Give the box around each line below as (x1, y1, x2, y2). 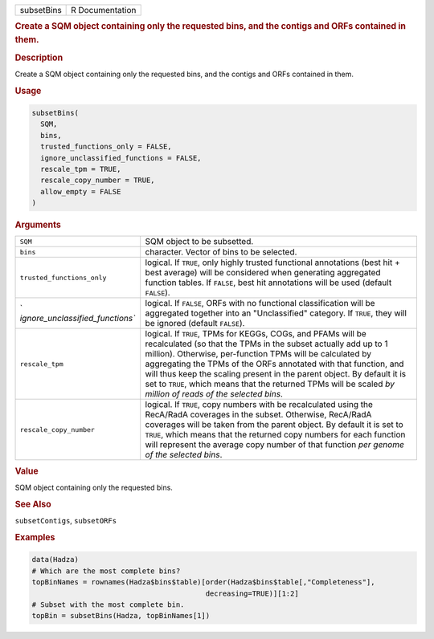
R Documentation (71, 5, 137, 15)
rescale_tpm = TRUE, (40, 165, 121, 173)
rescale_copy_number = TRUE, (40, 176, 156, 185)
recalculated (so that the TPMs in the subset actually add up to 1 (145, 338, 388, 349)
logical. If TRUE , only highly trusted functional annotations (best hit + (145, 257, 401, 268)
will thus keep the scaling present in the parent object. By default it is (145, 368, 406, 380)
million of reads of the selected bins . (145, 389, 283, 400)
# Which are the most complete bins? (31, 566, 181, 576)
